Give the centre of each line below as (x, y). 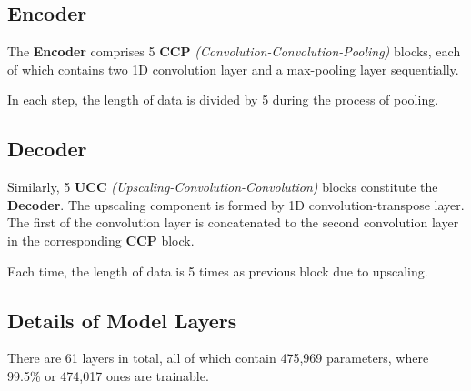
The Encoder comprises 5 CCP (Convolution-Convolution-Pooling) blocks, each (234, 51)
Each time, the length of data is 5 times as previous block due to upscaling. (218, 271)
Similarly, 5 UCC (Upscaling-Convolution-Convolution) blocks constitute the (223, 187)
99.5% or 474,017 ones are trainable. (108, 375)
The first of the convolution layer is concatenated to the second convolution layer (233, 222)
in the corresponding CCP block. (101, 240)
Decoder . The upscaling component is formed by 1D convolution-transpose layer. (236, 204)
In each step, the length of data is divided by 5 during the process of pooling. (223, 100)
